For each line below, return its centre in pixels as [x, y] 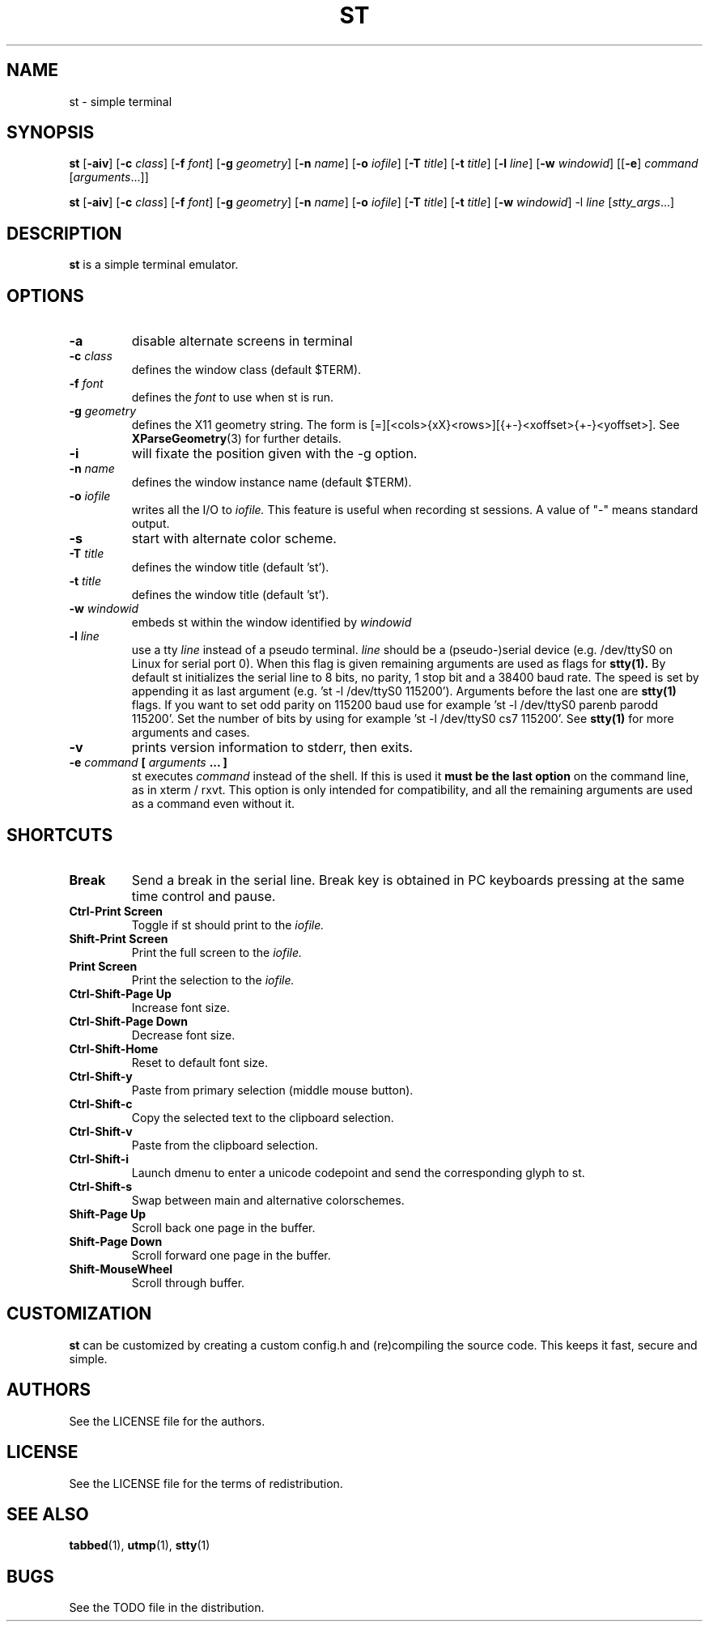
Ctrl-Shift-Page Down [128, 1021]
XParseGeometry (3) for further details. [236, 439]
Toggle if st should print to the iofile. [228, 925]
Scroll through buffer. [188, 1282]
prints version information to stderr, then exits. [272, 748]
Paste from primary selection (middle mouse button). [272, 1090]
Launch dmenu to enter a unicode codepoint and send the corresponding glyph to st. [358, 1172]
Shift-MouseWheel [121, 1269]
